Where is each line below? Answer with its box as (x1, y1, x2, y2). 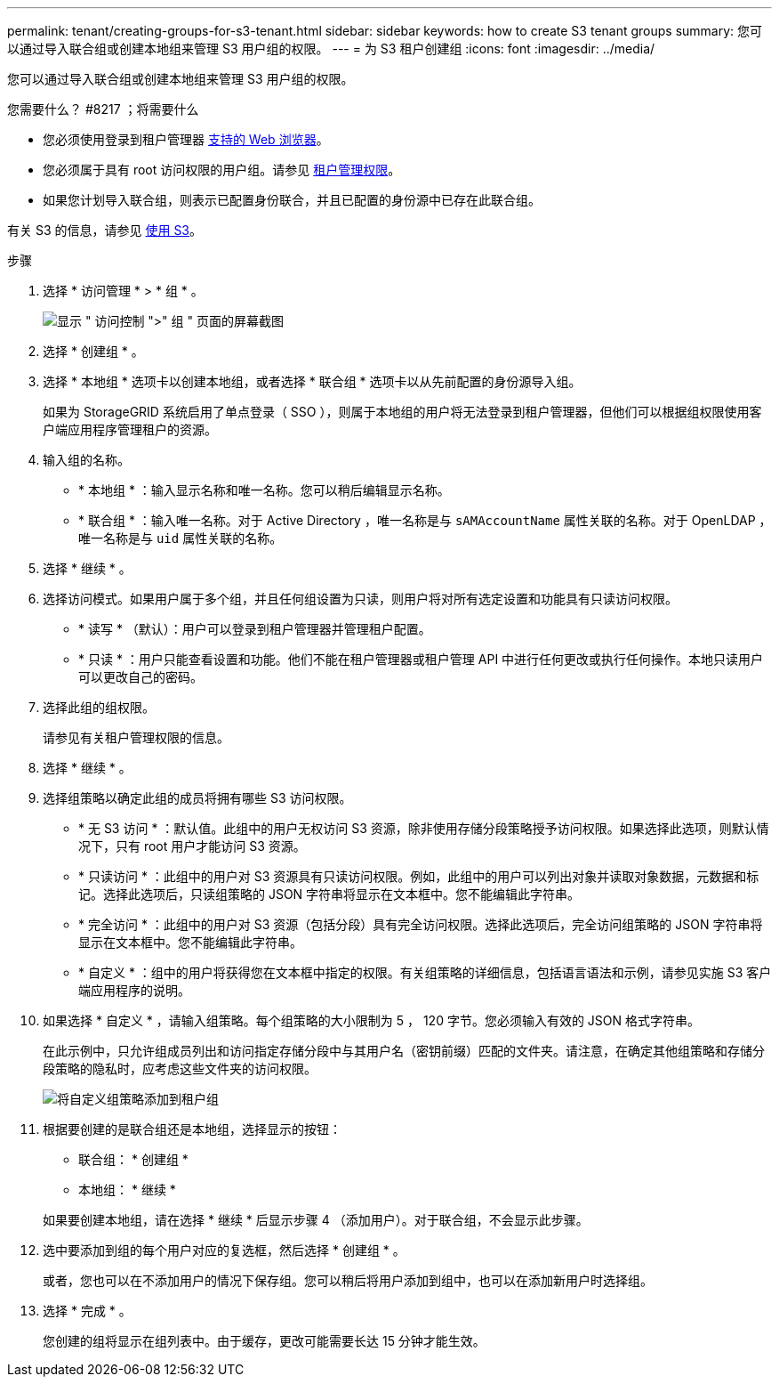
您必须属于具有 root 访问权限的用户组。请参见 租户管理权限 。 (43, 162, 401, 177)
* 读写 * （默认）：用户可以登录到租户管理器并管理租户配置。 (78, 621, 431, 636)
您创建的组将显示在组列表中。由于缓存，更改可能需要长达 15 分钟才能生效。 (43, 1333, 486, 1348)
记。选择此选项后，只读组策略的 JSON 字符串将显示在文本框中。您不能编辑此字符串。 (78, 886, 581, 902)
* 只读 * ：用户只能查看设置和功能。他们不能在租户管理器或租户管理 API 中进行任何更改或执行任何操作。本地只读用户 (78, 652, 764, 667)
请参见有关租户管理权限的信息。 (43, 730, 229, 745)
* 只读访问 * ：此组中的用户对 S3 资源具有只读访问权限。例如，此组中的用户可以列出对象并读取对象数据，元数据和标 (78, 869, 759, 884)
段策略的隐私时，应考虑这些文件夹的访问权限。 (43, 1061, 317, 1076)
